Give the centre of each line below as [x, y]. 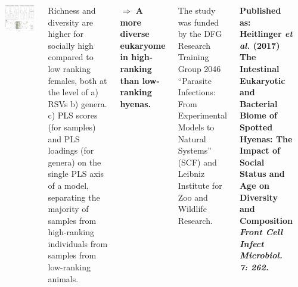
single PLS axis [76, 174]
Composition [266, 220]
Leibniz [191, 174]
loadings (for [71, 150]
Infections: [197, 92]
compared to [71, 57]
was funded [198, 22]
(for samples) [72, 127]
